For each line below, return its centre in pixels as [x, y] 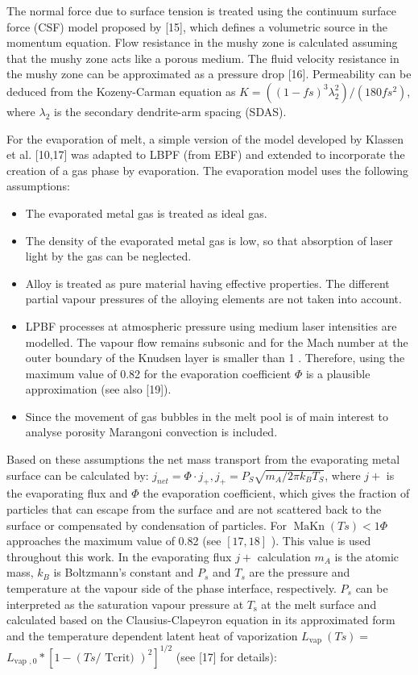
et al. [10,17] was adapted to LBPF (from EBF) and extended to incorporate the [206, 154]
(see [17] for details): [226, 656]
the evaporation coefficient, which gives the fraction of [276, 493]
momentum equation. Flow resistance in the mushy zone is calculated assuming [202, 42]
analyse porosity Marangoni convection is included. [151, 432]
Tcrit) [120, 658]
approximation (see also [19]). [98, 389]
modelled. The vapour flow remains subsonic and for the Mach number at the [217, 342]
